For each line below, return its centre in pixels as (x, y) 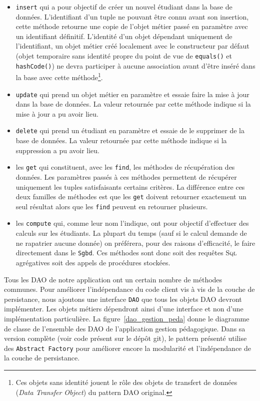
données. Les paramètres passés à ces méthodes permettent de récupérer (126, 176)
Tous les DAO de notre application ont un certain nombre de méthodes (113, 279)
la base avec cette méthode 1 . (59, 76)
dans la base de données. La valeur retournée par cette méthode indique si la (133, 104)
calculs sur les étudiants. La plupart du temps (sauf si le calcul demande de (131, 233)
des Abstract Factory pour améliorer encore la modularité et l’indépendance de (127, 348)
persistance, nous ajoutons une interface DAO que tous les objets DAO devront (123, 299)
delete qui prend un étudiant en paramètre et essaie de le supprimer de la (130, 130)
